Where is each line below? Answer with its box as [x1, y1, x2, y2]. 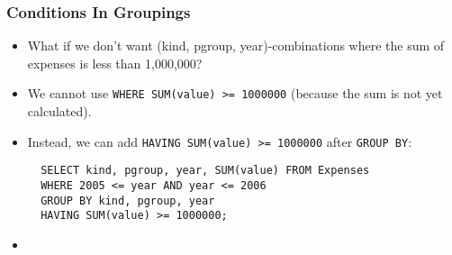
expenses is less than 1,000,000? [27, 53, 203, 72]
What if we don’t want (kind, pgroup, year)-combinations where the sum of [27, 36, 445, 55]
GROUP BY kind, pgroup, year [41, 194, 215, 207]
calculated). [27, 102, 92, 121]
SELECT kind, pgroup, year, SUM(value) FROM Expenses [41, 164, 370, 178]
